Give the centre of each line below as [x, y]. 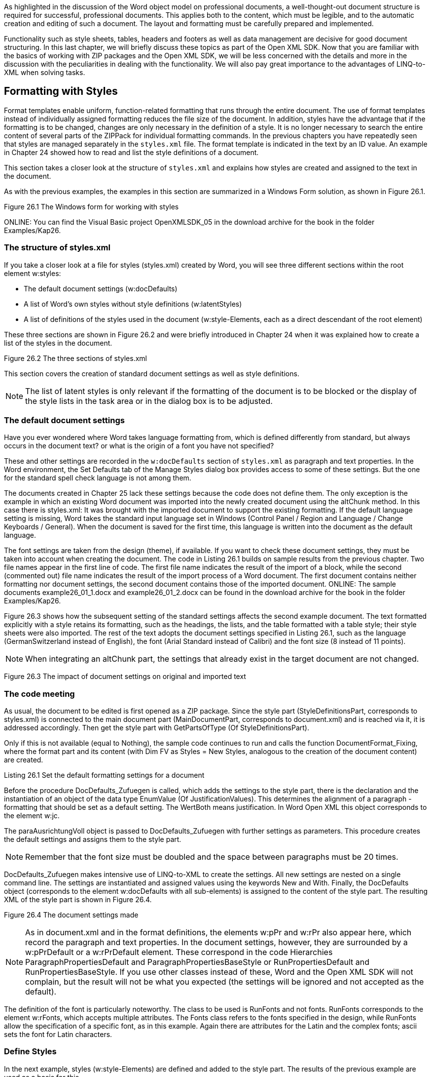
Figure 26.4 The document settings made [71, 915]
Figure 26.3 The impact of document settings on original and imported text [125, 677]
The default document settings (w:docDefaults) [101, 288]
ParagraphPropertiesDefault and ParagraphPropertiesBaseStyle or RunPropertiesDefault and [197, 962]
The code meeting [39, 694]
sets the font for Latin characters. [58, 1035]
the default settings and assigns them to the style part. [93, 839]
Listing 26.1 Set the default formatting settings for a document [104, 775]
